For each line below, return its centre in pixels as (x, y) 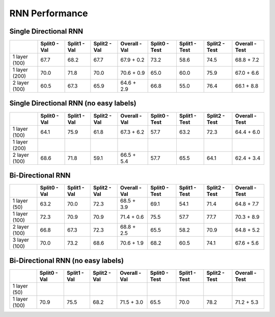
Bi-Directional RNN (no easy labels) (67, 260)
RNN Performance (49, 13)
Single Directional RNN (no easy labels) (73, 104)
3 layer (21, 240)
